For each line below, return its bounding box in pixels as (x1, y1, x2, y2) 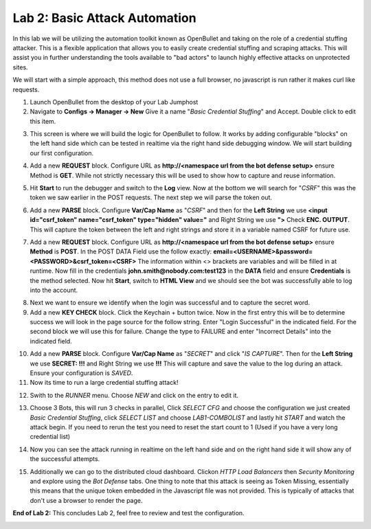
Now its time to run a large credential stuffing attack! (30, 379, 179, 387)
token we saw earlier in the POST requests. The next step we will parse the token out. (30, 193, 273, 202)
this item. (30, 117, 56, 125)
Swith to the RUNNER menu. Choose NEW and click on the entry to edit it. (30, 391, 239, 399)
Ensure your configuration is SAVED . (30, 369, 133, 377)
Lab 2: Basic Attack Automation (12, 10, 196, 25)
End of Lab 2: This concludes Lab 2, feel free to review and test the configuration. (12, 509, 245, 517)
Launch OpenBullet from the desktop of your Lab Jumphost (30, 98, 199, 106)
